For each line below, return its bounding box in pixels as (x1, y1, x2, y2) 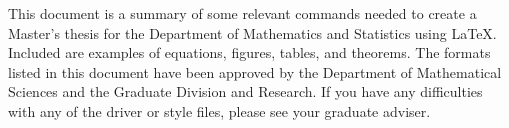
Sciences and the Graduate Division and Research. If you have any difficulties (8, 81, 483, 102)
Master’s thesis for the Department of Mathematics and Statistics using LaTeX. (8, 22, 497, 43)
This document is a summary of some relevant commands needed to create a (8, 3, 477, 23)
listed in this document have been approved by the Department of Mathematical (8, 61, 502, 82)
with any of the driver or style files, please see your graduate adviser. (8, 100, 431, 121)
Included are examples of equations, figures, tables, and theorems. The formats (8, 42, 491, 63)
